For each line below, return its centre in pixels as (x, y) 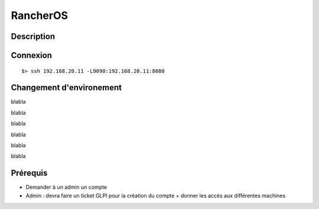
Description (33, 36)
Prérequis (29, 173)
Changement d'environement (66, 88)
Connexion (32, 55)
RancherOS (39, 15)
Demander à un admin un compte (66, 187)
